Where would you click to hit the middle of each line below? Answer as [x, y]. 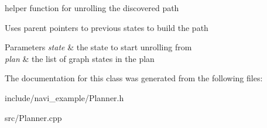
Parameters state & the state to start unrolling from [98, 47]
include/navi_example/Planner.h [64, 97]
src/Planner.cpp [33, 117]
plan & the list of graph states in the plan [80, 58]
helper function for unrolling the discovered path [92, 8]
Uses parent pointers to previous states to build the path [107, 27]
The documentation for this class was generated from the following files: [134, 78]
